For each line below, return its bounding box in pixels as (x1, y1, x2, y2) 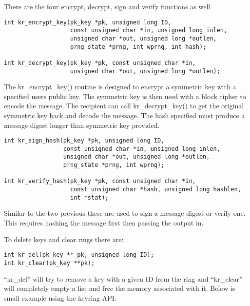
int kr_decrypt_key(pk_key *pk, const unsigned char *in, (4, 59, 196, 66)
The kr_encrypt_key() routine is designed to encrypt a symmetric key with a (4, 82, 236, 92)
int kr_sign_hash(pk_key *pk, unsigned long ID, (4, 137, 165, 144)
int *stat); (70, 194, 109, 201)
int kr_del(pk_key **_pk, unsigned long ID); (4, 251, 154, 259)
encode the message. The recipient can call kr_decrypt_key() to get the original (4, 101, 244, 111)
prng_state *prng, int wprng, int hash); (70, 43, 207, 50)
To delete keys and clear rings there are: (4, 234, 124, 244)
